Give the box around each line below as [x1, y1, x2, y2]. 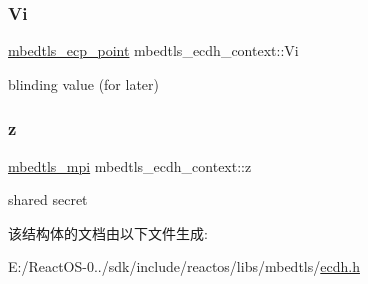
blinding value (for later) [8, 73, 160, 94]
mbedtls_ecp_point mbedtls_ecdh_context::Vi [8, 40, 299, 61]
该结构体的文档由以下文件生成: [8, 222, 208, 243]
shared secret [8, 189, 88, 210]
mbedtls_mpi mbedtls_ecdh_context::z [8, 155, 252, 176]
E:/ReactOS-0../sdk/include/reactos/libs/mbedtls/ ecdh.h [8, 256, 360, 277]
